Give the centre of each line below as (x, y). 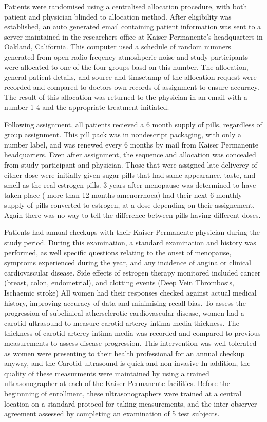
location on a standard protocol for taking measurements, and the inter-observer (131, 403)
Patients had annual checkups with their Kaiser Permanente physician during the (132, 232)
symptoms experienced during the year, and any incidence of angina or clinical (128, 262)
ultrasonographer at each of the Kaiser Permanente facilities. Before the (117, 383)
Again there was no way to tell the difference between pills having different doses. (132, 215)
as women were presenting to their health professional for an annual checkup (125, 353)
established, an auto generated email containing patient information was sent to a (133, 26)
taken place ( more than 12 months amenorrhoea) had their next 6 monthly (123, 195)
